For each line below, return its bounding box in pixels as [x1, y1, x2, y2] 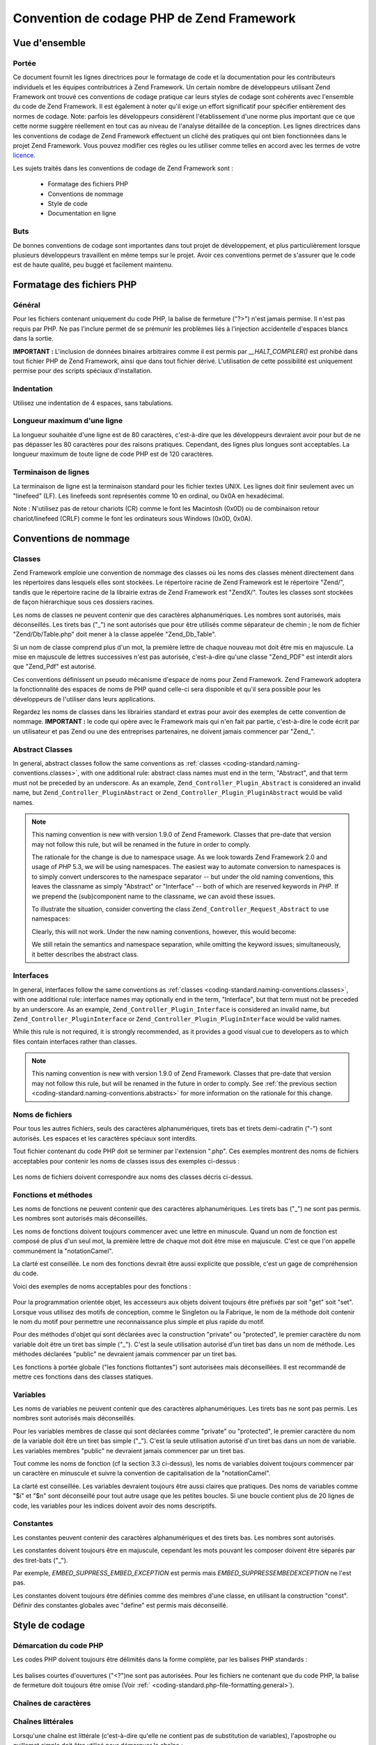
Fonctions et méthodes [13, 1190, 93, 1200]
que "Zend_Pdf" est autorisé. [13, 662, 97, 671]
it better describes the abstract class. [31, 950, 139, 958]
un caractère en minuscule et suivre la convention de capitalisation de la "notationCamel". [13, 1469, 271, 1478]
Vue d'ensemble [13, 37, 86, 49]
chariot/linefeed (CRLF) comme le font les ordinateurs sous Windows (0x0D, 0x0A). [13, 514, 253, 523]
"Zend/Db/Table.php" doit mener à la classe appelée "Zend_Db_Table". [13, 630, 217, 639]
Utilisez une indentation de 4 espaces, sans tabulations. [13, 399, 173, 407]
